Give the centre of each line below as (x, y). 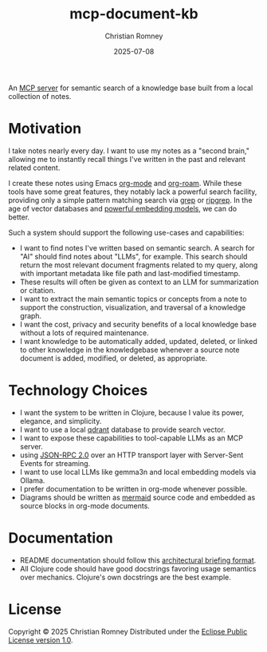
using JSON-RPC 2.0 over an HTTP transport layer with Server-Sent (132, 455)
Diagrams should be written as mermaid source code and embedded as (137, 497)
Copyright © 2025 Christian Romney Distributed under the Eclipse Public (128, 631)
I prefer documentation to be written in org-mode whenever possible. (133, 488)
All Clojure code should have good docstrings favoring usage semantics (138, 568)
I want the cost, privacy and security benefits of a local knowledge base (138, 324)
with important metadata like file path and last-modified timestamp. (130, 273)
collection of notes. (40, 96)
